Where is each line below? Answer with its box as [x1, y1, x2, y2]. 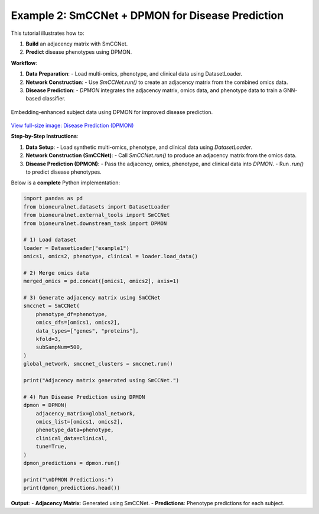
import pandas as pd [23, 195, 83, 202]
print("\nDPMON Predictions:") [23, 476, 115, 483]
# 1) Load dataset [23, 236, 77, 243]
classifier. [42, 95, 66, 102]
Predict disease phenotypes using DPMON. [25, 48, 132, 56]
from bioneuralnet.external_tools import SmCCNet [23, 212, 170, 219]
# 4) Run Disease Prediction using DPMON [23, 393, 145, 400]
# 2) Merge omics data [23, 269, 89, 276]
